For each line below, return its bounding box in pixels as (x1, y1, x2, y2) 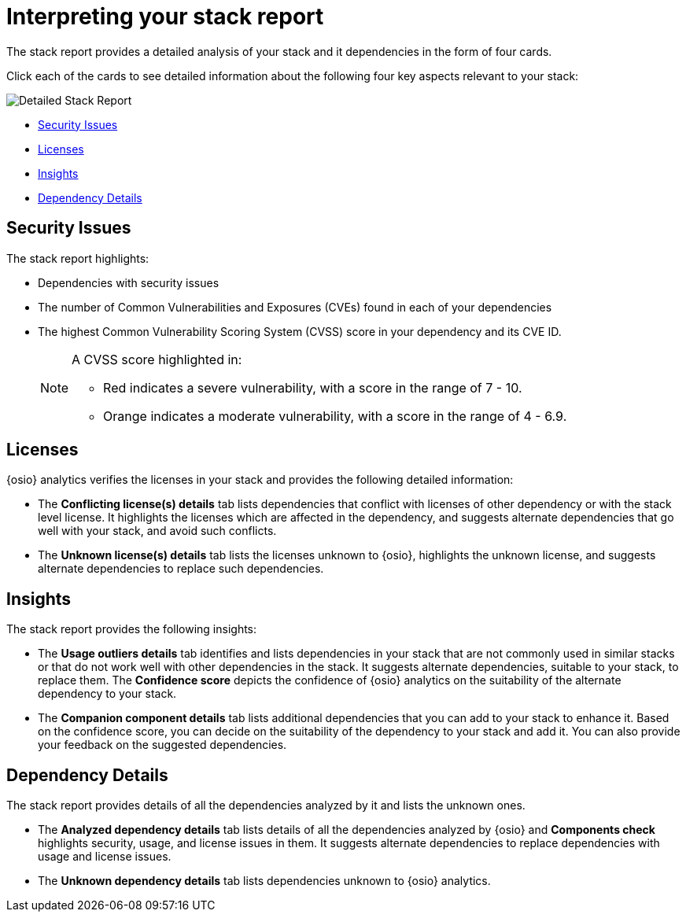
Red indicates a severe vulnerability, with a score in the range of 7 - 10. (103, 379, 522, 396)
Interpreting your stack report (6, 3, 324, 30)
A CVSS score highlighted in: (72, 351, 242, 367)
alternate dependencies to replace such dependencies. (38, 562, 324, 576)
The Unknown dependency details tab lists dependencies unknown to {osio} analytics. (38, 874, 491, 888)
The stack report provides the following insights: (6, 622, 257, 636)
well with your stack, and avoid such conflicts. (38, 524, 277, 538)
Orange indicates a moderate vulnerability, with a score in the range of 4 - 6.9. (103, 407, 567, 424)
